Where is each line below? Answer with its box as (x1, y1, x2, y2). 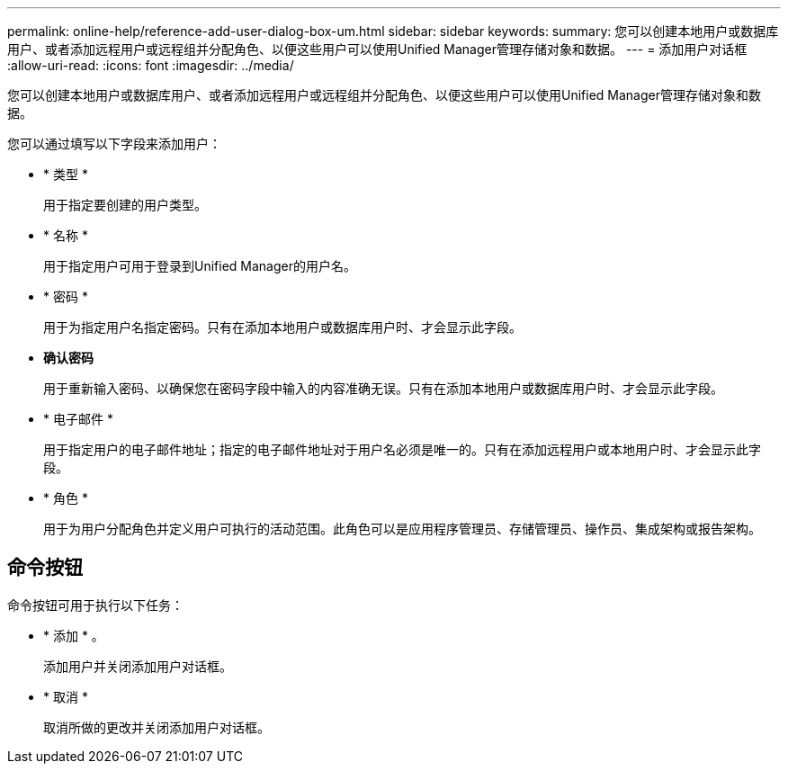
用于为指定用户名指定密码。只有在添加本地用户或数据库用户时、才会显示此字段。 (43, 319, 522, 335)
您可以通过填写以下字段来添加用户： (7, 136, 221, 151)
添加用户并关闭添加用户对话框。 (43, 658, 232, 674)
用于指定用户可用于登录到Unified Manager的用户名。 (43, 258, 356, 273)
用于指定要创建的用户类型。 (43, 197, 207, 212)
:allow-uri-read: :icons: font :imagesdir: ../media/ (7, 58, 294, 73)
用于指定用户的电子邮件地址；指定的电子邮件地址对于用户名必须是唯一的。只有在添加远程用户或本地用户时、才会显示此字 (43, 442, 761, 457)
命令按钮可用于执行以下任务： (7, 596, 184, 613)
